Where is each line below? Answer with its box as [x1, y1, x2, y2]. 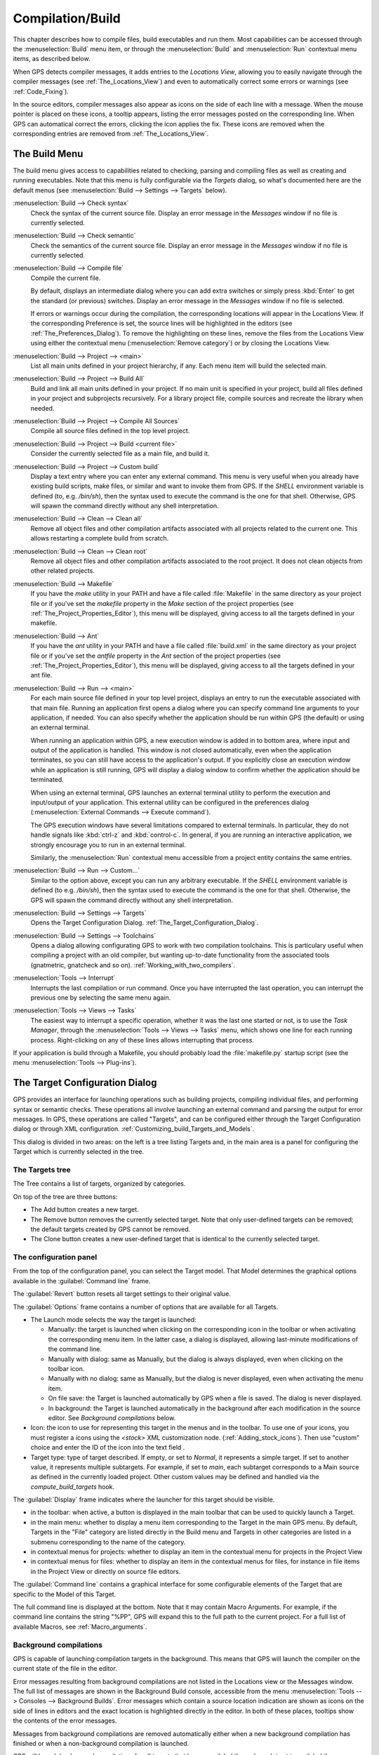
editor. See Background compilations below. [48, 1413, 176, 1422]
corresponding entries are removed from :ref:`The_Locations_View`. [13, 130, 209, 138]
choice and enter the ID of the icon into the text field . [30, 1443, 185, 1452]
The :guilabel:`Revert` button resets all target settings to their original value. [13, 1290, 231, 1298]
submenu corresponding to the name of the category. [30, 1537, 186, 1546]
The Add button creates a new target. [30, 1205, 140, 1214]
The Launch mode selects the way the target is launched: [30, 1316, 197, 1324]
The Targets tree [13, 1165, 71, 1175]
